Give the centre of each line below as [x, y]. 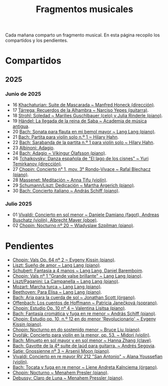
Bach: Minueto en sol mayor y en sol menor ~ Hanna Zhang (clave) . [82, 341]
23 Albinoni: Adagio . [33, 148]
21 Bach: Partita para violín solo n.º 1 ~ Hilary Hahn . [66, 137]
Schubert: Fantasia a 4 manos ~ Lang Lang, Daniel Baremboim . [78, 271]
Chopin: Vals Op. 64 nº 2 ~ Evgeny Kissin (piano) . [64, 260]
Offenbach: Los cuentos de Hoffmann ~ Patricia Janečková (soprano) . [85, 303]
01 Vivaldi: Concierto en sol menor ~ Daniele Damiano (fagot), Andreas [86, 215]
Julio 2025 [19, 204]
